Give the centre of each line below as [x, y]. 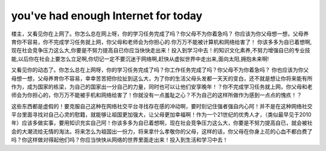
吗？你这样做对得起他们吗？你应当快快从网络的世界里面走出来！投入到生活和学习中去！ [120, 140]
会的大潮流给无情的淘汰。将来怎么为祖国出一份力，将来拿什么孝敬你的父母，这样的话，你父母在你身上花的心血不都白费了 [162, 131]
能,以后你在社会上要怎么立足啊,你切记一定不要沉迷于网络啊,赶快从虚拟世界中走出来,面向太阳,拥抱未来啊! [140, 59]
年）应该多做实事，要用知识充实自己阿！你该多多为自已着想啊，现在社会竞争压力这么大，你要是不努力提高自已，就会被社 [162, 123]
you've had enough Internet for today [107, 16]
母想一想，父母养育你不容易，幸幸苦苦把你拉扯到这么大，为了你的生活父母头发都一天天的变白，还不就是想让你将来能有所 [162, 78]
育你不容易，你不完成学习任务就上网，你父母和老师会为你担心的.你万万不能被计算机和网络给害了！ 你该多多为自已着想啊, [161, 42]
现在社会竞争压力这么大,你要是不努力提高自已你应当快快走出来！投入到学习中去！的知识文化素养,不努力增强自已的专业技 [161, 51]
